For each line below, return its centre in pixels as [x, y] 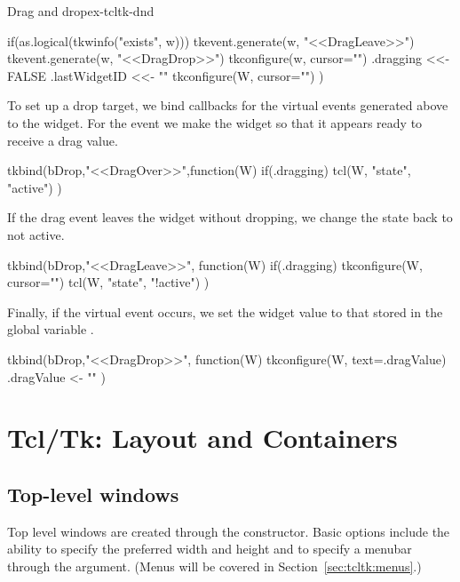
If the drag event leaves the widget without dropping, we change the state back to [230, 217]
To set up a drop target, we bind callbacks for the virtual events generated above [228, 105]
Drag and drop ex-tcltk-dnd [81, 11]
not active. [36, 234]
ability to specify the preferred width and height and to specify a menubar [210, 549]
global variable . [51, 329]
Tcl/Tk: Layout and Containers [202, 438]
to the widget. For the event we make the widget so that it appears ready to [215, 122]
